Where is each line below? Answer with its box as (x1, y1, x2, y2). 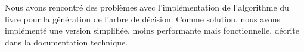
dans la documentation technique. (5, 35, 128, 48)
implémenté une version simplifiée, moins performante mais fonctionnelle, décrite (5, 24, 299, 37)
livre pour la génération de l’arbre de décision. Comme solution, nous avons (5, 12, 281, 25)
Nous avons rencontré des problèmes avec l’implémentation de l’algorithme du (5, 1, 289, 13)
